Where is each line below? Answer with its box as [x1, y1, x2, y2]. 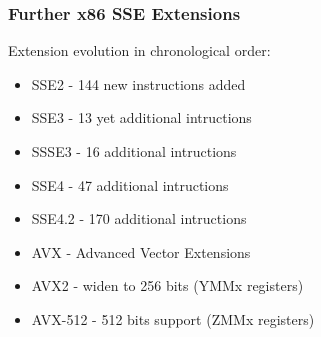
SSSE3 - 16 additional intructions [31, 141, 237, 161]
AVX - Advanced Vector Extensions [31, 241, 251, 262]
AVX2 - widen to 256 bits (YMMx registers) [31, 275, 304, 296]
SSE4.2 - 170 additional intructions [31, 208, 247, 229]
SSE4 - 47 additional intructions [31, 174, 229, 195]
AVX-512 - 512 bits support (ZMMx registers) [31, 308, 315, 329]
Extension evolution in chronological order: [8, 40, 271, 61]
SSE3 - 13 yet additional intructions [31, 107, 252, 128]
